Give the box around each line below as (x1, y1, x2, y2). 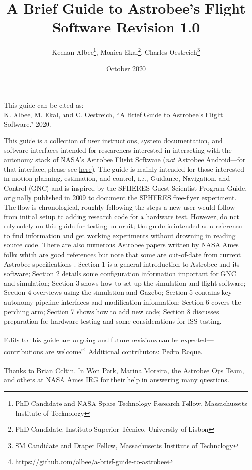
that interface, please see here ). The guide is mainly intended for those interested (4, 163, 244, 174)
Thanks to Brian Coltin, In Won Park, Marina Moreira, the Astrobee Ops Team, (4, 365, 244, 375)
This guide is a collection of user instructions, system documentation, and (4, 135, 223, 145)
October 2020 (106, 63, 146, 73)
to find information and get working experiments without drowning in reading (4, 230, 236, 240)
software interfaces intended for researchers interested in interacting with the (4, 145, 232, 155)
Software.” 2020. (4, 119, 51, 129)
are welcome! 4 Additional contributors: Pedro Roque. (45, 345, 203, 356)
